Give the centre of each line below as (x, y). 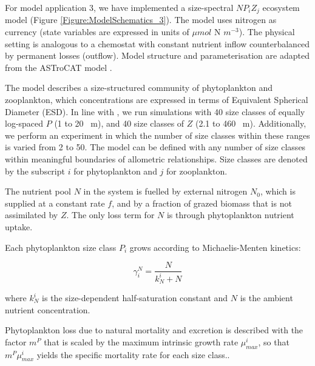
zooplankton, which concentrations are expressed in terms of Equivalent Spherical (157, 100)
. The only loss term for (110, 215)
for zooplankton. (197, 171)
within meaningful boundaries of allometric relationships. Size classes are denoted (156, 158)
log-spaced (24, 123)
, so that (274, 341)
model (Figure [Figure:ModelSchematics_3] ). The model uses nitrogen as (141, 20)
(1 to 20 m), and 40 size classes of (119, 123)
